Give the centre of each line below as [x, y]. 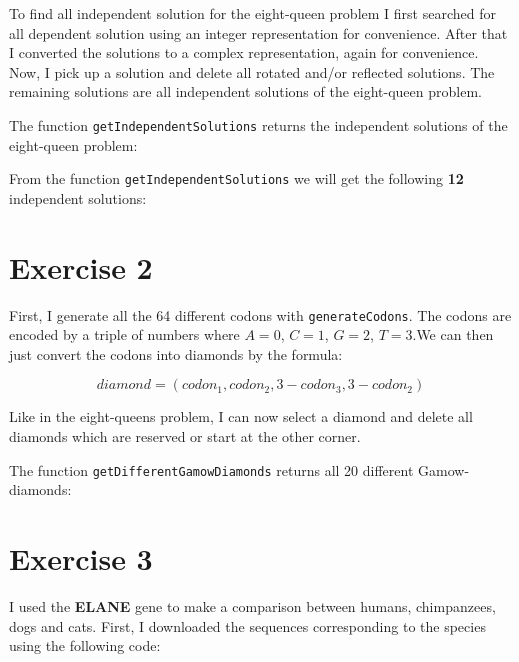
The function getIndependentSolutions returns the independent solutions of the [258, 124]
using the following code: [85, 645]
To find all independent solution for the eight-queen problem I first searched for [252, 13]
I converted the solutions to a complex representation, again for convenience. [244, 52]
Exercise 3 [81, 558]
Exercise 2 [81, 266]
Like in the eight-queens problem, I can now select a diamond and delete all [241, 416]
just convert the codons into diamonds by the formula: [176, 353]
